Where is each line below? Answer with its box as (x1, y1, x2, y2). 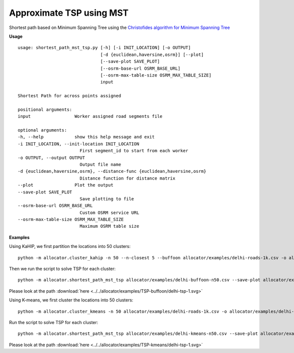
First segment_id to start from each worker (79, 148, 189, 154)
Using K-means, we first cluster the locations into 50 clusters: (9, 297, 133, 303)
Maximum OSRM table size (79, 223, 140, 229)
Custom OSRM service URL (79, 210, 140, 216)
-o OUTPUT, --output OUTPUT (18, 155, 85, 161)
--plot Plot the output (18, 182, 114, 188)
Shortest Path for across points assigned (18, 93, 122, 99)
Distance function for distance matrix (79, 175, 176, 181)
